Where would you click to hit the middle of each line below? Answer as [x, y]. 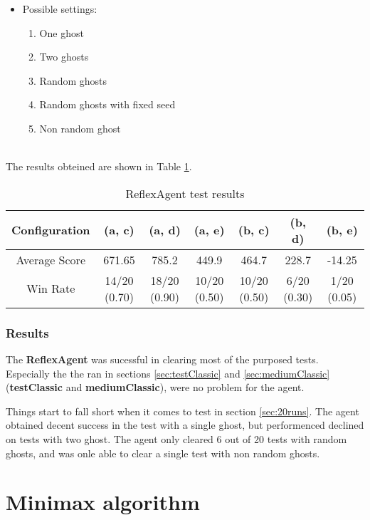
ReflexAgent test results [185, 193]
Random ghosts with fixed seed [107, 104]
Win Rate [51, 288]
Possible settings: [60, 9]
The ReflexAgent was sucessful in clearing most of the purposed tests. [162, 359]
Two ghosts [64, 57]
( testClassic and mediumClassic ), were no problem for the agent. [155, 387]
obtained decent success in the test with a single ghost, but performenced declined [185, 425]
